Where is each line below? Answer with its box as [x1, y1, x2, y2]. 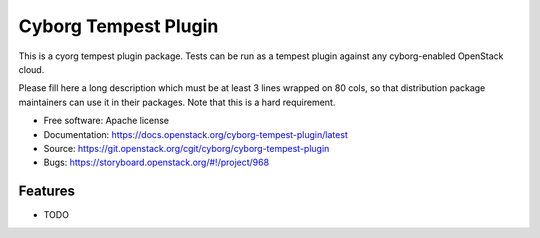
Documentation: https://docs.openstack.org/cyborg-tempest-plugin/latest [43, 128, 349, 140]
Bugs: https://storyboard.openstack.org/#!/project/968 [43, 156, 270, 169]
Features [18, 183, 75, 200]
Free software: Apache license [43, 115, 170, 127]
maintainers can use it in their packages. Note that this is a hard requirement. [18, 96, 336, 108]
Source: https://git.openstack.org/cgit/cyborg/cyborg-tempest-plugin [43, 142, 330, 154]
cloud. [18, 63, 45, 75]
